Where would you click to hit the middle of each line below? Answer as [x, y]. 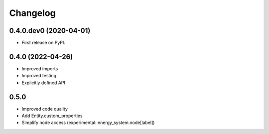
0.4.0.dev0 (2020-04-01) [50, 31]
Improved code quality [45, 109]
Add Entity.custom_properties [52, 116]
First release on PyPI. [44, 43]
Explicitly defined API [44, 83]
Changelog [32, 13]
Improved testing [39, 76]
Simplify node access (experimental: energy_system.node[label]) [88, 123]
